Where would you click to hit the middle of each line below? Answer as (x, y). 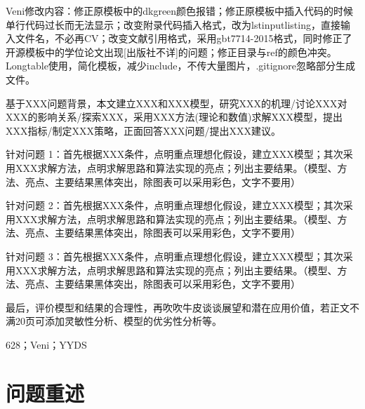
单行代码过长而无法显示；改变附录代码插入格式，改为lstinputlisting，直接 (173, 24)
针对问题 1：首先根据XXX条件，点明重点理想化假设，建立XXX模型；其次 (174, 154)
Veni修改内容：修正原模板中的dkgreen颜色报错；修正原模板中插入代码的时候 (180, 11)
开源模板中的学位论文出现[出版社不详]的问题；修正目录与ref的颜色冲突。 (171, 52)
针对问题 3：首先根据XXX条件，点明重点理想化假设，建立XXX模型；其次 (174, 256)
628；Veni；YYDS (46, 344)
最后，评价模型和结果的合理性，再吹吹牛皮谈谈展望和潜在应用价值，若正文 (178, 307)
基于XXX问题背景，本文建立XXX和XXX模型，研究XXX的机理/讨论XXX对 (177, 103)
